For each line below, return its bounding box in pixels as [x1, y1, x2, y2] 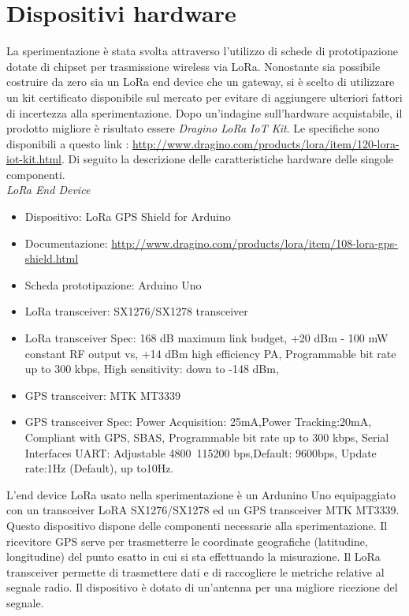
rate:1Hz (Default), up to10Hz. [24, 460, 174, 476]
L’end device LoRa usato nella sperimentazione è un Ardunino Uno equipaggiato [6, 486, 396, 502]
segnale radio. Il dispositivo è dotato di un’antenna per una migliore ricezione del [6, 579, 398, 595]
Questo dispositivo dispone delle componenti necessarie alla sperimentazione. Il [6, 517, 388, 533]
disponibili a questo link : [6, 135, 129, 151]
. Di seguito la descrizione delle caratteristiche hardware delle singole [61, 151, 394, 167]
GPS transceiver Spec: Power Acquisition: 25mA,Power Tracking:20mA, [24, 413, 372, 430]
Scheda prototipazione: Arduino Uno [24, 276, 202, 293]
